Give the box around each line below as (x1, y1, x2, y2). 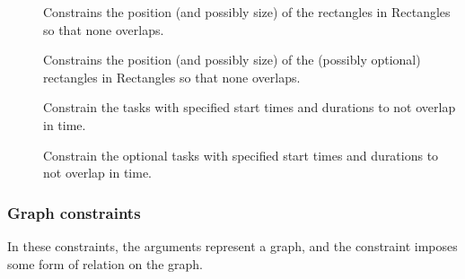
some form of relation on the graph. (7, 254, 203, 273)
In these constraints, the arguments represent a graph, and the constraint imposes (7, 236, 458, 255)
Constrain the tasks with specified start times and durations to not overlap (43, 98, 456, 117)
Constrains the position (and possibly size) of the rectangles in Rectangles (43, 3, 451, 21)
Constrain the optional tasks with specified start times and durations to (43, 145, 439, 164)
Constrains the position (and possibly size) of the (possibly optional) (43, 50, 421, 69)
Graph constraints (7, 201, 141, 223)
